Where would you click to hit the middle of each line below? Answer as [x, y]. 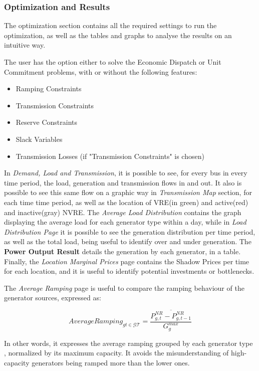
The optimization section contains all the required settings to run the [110, 25]
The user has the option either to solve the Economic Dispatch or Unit [113, 62]
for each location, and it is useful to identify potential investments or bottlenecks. [129, 271]
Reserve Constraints [47, 122]
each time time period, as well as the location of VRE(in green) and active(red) [126, 202]
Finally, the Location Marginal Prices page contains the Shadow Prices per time [127, 261]
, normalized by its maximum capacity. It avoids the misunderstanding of [116, 353]
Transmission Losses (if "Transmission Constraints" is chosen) [110, 156]
